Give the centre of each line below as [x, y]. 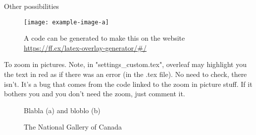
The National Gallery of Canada [73, 127]
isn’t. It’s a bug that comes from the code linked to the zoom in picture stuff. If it [128, 84]
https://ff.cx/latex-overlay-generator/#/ [85, 47]
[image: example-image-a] [66, 22]
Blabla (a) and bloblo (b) [62, 110]
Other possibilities [32, 6]
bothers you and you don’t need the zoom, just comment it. [95, 94]
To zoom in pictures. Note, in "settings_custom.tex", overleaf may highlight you [125, 64]
